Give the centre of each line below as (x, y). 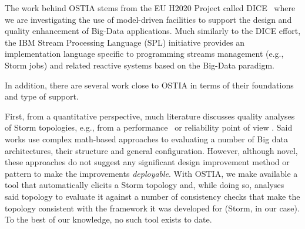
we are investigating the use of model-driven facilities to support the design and (148, 19)
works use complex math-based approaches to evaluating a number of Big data (147, 139)
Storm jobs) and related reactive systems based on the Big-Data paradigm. (140, 65)
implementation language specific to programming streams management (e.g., (144, 54)
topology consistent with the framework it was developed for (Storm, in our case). (152, 208)
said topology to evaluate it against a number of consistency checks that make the (152, 196)
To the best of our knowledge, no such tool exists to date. (108, 219)
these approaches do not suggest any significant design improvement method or (147, 162)
